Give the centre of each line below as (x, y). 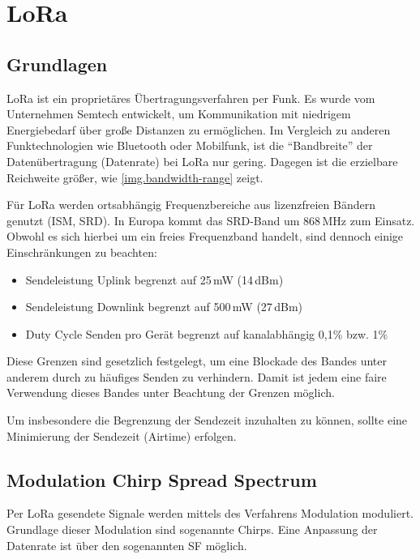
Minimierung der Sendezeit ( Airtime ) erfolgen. (122, 435)
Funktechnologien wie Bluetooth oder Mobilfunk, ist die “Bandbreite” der (190, 145)
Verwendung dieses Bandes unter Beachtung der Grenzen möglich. (171, 393)
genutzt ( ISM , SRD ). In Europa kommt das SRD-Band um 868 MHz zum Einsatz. (211, 220)
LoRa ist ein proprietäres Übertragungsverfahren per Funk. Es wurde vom (191, 98)
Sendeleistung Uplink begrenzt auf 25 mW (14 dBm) (154, 279)
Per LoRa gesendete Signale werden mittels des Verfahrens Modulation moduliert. (210, 513)
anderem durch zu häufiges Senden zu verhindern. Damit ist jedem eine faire (197, 376)
